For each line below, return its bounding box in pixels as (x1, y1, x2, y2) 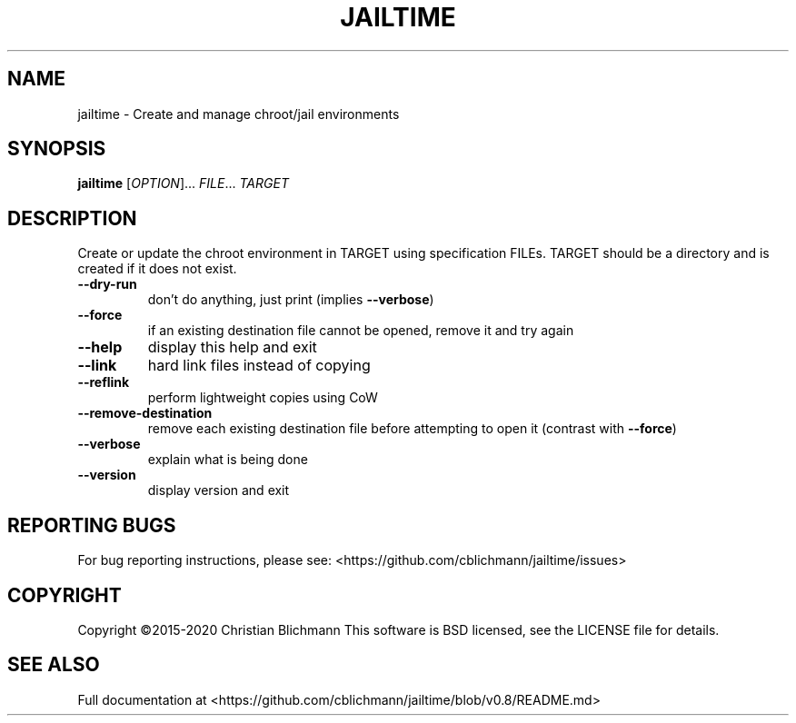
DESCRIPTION (7, 206, 137, 230)
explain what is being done (147, 451, 308, 468)
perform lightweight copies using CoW (147, 390, 378, 406)
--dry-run (77, 276, 137, 292)
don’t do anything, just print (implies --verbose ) (147, 292, 434, 308)
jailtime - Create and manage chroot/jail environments (77, 105, 400, 122)
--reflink (77, 374, 130, 391)
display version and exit (147, 482, 290, 499)
